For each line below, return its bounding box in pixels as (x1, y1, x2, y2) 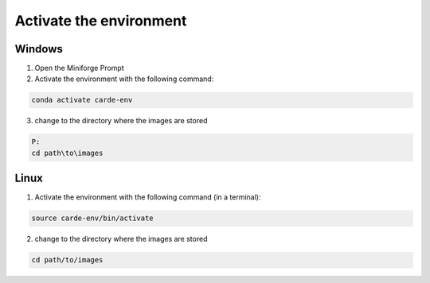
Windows (14, 42, 63, 56)
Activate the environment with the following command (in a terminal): (34, 192, 262, 202)
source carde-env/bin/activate (31, 214, 154, 223)
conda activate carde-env (31, 95, 133, 105)
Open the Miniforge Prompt (34, 64, 124, 73)
